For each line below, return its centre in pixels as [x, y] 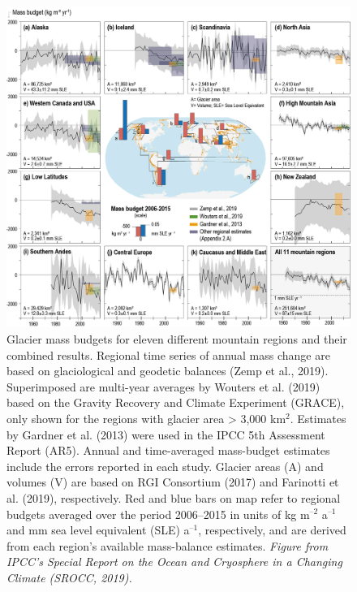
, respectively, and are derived [272, 530]
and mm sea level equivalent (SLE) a [98, 530]
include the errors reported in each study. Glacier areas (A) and [165, 466]
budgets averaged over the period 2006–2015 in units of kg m [158, 514]
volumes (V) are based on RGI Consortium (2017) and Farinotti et [173, 482]
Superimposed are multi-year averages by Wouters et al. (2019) [163, 386]
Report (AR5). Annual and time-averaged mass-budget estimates [168, 450]
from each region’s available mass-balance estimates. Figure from [168, 545]
